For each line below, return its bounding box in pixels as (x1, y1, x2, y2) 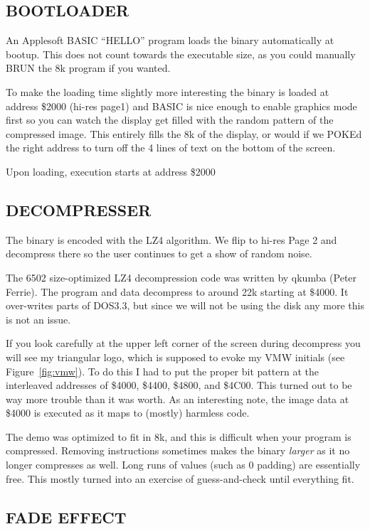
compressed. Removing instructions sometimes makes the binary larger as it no (6, 443, 350, 458)
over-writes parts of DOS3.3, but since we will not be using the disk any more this (6, 298, 365, 313)
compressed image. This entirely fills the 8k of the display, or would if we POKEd (6, 126, 362, 141)
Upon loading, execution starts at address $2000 (6, 164, 216, 178)
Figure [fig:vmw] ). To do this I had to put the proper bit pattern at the (6, 363, 319, 378)
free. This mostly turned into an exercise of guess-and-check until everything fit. (6, 471, 354, 486)
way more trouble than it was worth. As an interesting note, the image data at (6, 391, 349, 406)
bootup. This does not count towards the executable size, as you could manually (6, 46, 356, 61)
